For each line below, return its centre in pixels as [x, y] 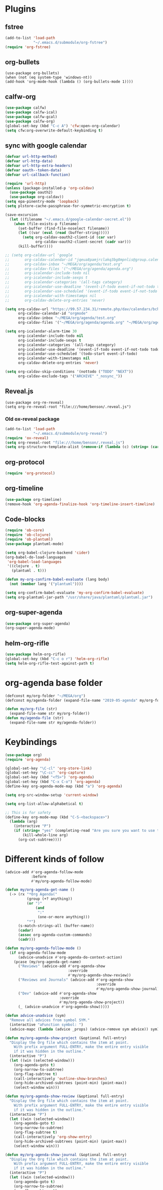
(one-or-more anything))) [64, 917]
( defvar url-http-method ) [31, 157]
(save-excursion [21, 215]
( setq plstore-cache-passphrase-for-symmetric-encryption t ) [68, 206]
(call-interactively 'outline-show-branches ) [61, 1078]
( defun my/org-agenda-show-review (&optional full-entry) [65, 1096]
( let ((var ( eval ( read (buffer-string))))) [64, 233]
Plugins [21, 9]
